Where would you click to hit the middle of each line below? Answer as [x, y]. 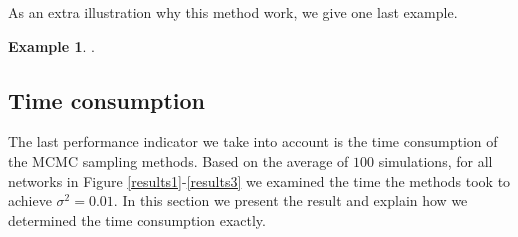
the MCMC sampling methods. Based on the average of [178, 160]
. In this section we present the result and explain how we [290, 200]
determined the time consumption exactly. [137, 219]
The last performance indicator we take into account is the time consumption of [253, 141]
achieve [30, 200]
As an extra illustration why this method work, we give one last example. [233, 12]
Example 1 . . [51, 45]
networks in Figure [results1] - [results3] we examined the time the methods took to [259, 180]
